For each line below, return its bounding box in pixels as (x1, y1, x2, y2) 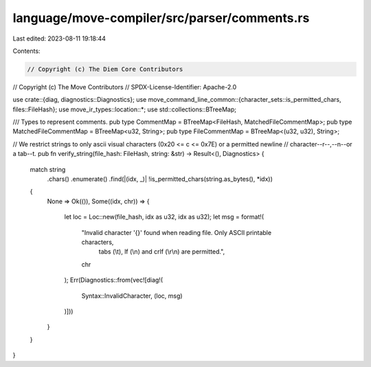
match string (30, 165, 66, 173)
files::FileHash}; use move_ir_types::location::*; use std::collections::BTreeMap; (12, 105, 237, 113)
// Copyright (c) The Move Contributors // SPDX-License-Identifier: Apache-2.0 (12, 82, 237, 91)
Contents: (12, 47, 41, 55)
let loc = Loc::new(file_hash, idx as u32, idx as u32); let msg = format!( (64, 213, 265, 221)
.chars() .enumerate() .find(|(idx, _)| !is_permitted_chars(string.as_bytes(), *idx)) (47, 175, 273, 183)
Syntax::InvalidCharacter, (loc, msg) (81, 291, 183, 300)
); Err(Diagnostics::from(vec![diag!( (64, 276, 164, 285)
